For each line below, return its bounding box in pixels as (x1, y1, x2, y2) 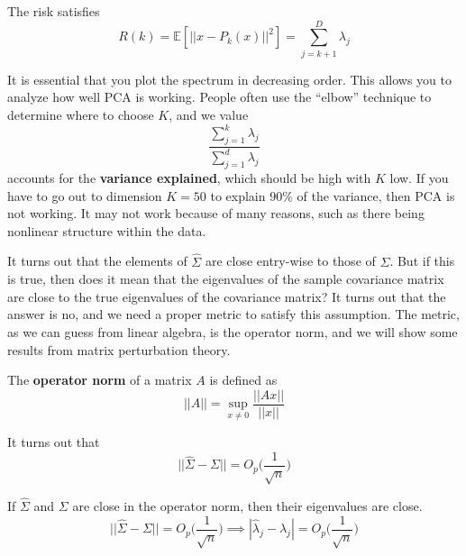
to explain (210, 186, 266, 205)
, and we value (169, 105, 249, 123)
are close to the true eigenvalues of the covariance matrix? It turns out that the (7, 287, 446, 305)
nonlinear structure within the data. (7, 221, 206, 240)
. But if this (389, 251, 455, 270)
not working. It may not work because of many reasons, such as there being (7, 204, 425, 223)
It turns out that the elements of (7, 251, 187, 270)
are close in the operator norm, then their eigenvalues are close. (72, 497, 423, 515)
